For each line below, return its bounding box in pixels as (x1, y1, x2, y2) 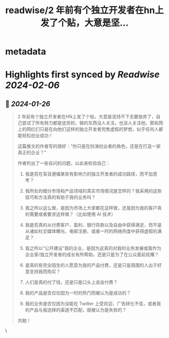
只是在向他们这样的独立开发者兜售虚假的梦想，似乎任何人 (39, 126, 159, 132)
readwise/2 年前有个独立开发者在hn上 (5, 5, 164, 16)
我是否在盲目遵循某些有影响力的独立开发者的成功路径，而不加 (25, 171, 153, 177)
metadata (5, 46, 46, 57)
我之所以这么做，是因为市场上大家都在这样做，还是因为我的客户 (25, 205, 157, 211)
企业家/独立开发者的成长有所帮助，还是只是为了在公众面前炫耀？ (25, 251, 159, 257)
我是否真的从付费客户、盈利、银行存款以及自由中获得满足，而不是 (25, 222, 162, 228)
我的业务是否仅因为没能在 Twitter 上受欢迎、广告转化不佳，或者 (25, 301, 157, 307)
